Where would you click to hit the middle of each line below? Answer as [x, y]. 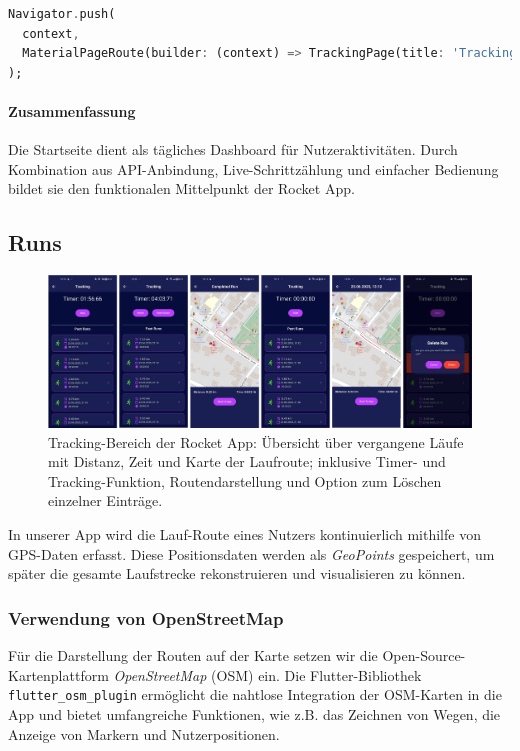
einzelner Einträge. [105, 500]
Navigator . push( [62, 14]
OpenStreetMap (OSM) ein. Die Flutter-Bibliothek [267, 674]
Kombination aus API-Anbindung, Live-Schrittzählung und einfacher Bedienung [253, 168]
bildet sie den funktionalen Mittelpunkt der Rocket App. [181, 188]
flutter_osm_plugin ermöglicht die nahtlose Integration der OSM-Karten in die [255, 694]
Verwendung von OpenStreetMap [146, 617]
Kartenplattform [58, 674]
